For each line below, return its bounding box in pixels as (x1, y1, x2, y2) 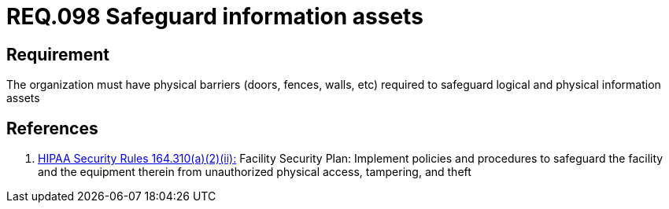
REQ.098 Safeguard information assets (6, 3, 423, 30)
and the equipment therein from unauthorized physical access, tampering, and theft (38, 165, 471, 179)
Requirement (6, 44, 110, 64)
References (6, 118, 98, 138)
